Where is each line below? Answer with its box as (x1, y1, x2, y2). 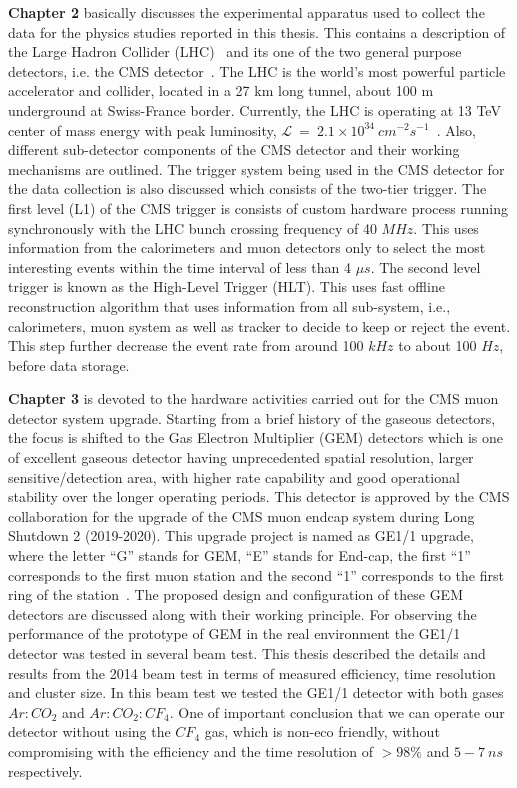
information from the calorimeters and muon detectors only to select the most (8, 237, 486, 258)
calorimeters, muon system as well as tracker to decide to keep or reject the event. (8, 315, 511, 336)
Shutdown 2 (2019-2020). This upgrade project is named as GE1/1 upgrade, (8, 525, 474, 546)
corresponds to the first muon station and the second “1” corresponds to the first (8, 564, 504, 585)
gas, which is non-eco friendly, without (204, 721, 440, 742)
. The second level (370, 256, 481, 277)
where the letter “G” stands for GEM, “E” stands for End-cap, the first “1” (8, 545, 471, 566)
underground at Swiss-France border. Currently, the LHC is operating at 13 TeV (8, 99, 501, 120)
